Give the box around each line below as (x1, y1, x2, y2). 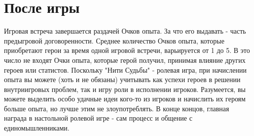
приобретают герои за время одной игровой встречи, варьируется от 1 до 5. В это (4, 45, 250, 55)
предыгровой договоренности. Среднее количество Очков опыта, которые (4, 35, 224, 45)
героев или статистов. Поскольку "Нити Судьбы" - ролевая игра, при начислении (4, 64, 247, 75)
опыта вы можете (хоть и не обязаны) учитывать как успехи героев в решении (4, 74, 241, 85)
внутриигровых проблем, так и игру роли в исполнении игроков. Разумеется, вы (4, 84, 246, 94)
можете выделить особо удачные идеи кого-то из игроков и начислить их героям (4, 93, 246, 104)
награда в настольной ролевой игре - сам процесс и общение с (4, 113, 192, 123)
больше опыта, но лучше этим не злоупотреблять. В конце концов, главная (4, 103, 229, 113)
